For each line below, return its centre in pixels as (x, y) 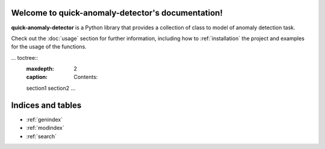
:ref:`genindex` (45, 119)
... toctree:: (25, 57)
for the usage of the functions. (49, 47)
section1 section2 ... (51, 88)
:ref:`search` (42, 136)
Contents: (86, 77)
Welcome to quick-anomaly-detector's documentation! (117, 13)
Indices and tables (46, 105)
